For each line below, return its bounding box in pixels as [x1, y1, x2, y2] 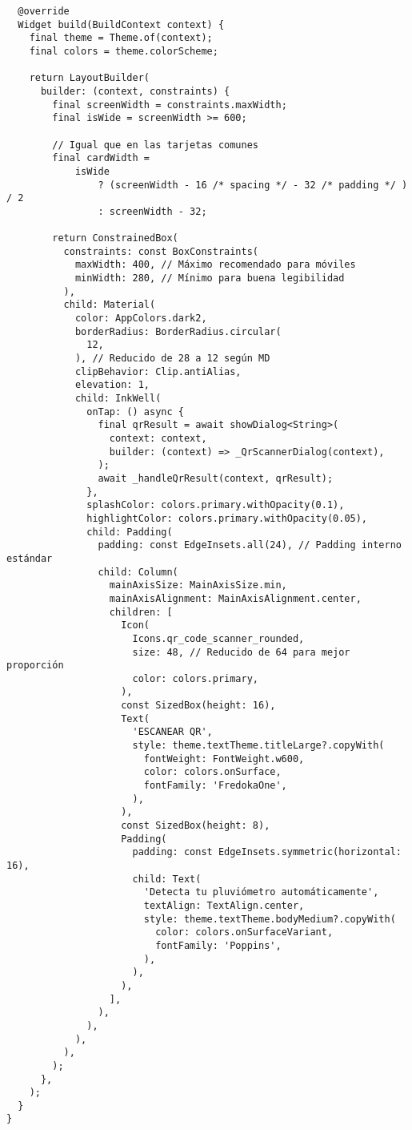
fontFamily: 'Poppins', [155, 939, 282, 951]
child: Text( [132, 873, 202, 885]
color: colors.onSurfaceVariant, [155, 926, 334, 938]
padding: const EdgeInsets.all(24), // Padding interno [98, 539, 402, 551]
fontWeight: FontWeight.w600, [143, 753, 305, 765]
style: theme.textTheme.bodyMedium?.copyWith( [143, 913, 396, 925]
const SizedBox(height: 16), [121, 700, 276, 712]
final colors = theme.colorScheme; [29, 45, 218, 57]
